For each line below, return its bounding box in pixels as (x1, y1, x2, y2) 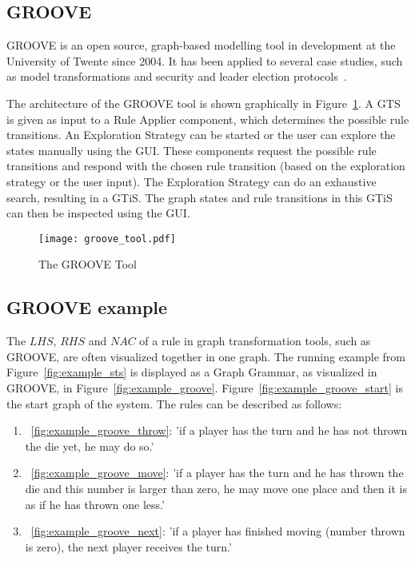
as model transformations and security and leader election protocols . (6, 68, 347, 85)
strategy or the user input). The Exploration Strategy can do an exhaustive (6, 173, 377, 189)
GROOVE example (6, 295, 168, 320)
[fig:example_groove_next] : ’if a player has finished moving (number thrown (30, 523, 405, 539)
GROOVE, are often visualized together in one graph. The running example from (6, 348, 405, 364)
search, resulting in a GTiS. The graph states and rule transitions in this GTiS (6, 189, 393, 205)
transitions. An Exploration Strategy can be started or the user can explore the (6, 126, 396, 143)
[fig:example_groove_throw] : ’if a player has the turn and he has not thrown (30, 422, 408, 439)
